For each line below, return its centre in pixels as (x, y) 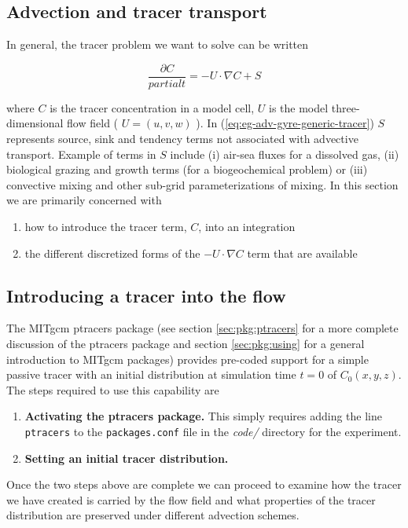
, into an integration (247, 227)
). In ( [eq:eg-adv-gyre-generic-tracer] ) (285, 123)
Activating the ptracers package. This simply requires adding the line (203, 416)
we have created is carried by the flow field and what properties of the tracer (191, 499)
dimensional (35, 123)
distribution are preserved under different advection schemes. (153, 515)
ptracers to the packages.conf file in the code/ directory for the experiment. (213, 431)
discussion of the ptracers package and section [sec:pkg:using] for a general (186, 343)
